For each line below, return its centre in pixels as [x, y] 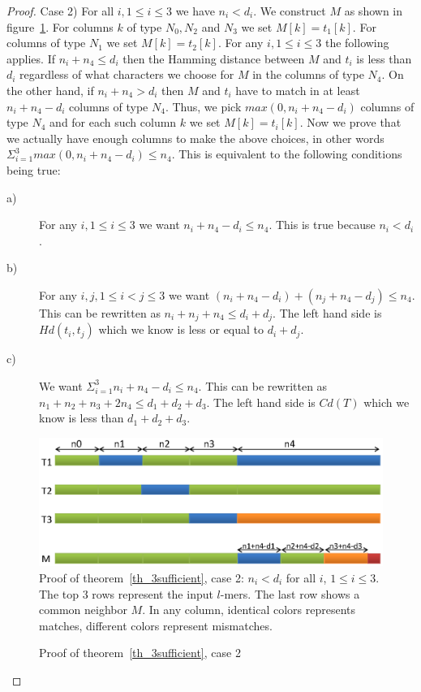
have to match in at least [298, 90]
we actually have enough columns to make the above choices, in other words [195, 138]
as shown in [374, 11]
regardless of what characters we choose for [127, 74]
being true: [34, 169]
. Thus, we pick [203, 106]
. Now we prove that [350, 122]
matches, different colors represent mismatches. [156, 625]
